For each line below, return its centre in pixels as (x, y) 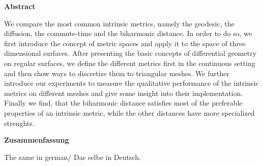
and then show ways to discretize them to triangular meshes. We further (117, 73)
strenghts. (19, 123)
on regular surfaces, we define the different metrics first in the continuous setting (130, 63)
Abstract (20, 6)
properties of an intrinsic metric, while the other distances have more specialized (129, 112)
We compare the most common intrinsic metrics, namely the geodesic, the (119, 23)
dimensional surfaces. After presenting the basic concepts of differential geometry (130, 53)
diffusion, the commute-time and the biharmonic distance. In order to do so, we (128, 33)
